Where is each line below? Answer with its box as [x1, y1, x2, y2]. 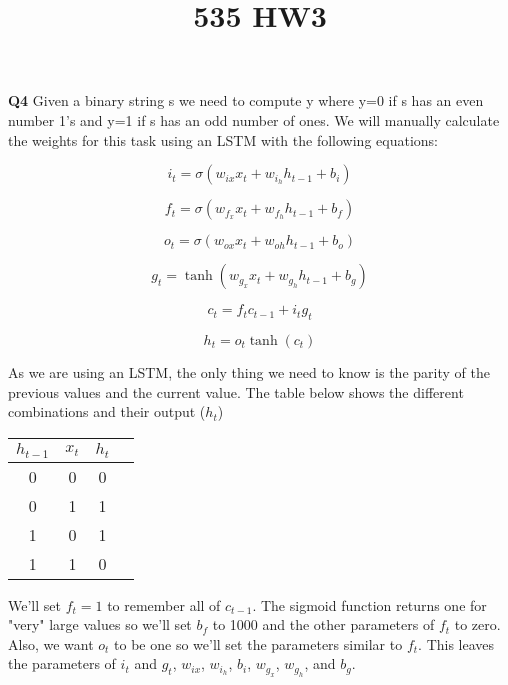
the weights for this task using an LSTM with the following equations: [8, 129, 438, 150]
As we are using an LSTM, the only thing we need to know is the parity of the [8, 361, 490, 382]
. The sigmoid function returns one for [252, 594, 487, 615]
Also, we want [8, 633, 94, 654]
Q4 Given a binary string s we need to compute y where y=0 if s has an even [8, 90, 484, 111]
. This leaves [418, 633, 495, 654]
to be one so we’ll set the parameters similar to [114, 633, 403, 654]
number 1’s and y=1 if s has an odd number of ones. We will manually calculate [8, 109, 500, 130]
